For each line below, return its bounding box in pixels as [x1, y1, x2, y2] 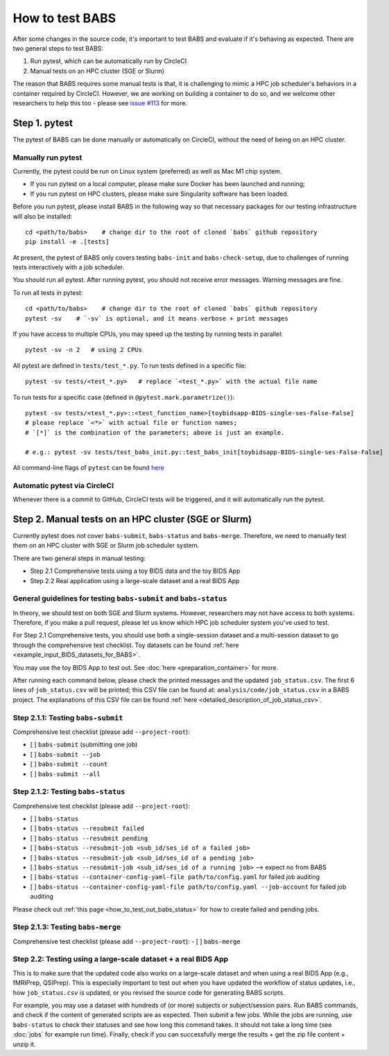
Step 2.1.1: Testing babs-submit [12, 712, 123, 722]
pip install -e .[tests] [25, 238, 110, 246]
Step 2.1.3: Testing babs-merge [12, 922, 121, 932]
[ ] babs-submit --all [30, 769, 101, 778]
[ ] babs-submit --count [30, 760, 108, 769]
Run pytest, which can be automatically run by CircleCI [30, 57, 187, 65]
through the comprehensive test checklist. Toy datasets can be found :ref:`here [12, 641, 239, 649]
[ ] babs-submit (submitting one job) [30, 740, 138, 749]
